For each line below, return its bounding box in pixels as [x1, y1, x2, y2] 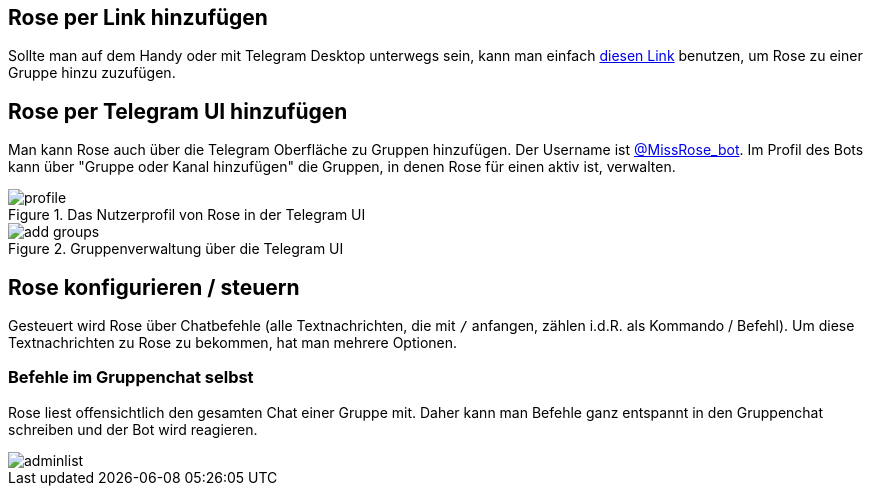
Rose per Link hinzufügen [8, 5, 268, 30]
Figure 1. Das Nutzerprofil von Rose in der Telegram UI [8, 206, 366, 224]
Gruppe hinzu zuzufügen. [8, 64, 176, 82]
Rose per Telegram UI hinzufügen [8, 98, 348, 124]
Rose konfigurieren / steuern [8, 274, 300, 300]
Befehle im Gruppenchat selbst [8, 367, 254, 388]
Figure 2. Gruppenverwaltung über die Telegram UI [8, 240, 344, 258]
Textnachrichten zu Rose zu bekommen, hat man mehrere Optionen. [8, 334, 458, 352]
